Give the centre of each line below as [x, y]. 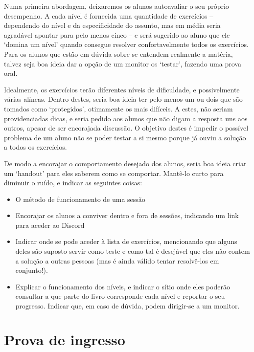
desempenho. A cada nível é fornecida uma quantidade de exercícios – [109, 15]
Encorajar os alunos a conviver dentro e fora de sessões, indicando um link [127, 215]
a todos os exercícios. [35, 147]
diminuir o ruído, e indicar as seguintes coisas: [73, 183]
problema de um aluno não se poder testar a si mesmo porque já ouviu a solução [125, 137]
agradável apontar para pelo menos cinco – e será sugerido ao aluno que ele [117, 34]
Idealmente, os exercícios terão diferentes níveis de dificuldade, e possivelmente [122, 89]
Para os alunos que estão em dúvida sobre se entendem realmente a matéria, [118, 54]
